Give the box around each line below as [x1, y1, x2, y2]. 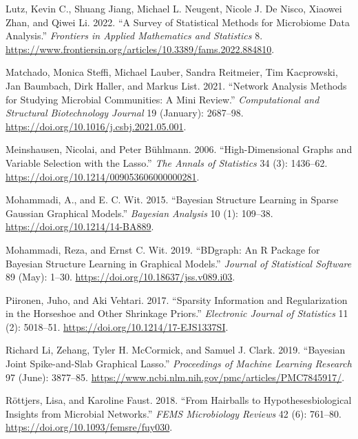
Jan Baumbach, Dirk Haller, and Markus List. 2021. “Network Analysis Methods [6, 78, 347, 92]
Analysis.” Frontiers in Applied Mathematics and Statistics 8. [6, 28, 263, 43]
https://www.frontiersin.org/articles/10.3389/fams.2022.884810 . [6, 41, 275, 56]
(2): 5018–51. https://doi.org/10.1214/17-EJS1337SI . [6, 319, 229, 334]
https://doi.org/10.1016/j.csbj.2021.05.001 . [6, 119, 187, 133]
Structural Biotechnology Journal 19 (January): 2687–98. [6, 105, 244, 120]
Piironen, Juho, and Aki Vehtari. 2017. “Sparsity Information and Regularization [6, 292, 348, 307]
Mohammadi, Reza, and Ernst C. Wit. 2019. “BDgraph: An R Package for [6, 242, 320, 256]
